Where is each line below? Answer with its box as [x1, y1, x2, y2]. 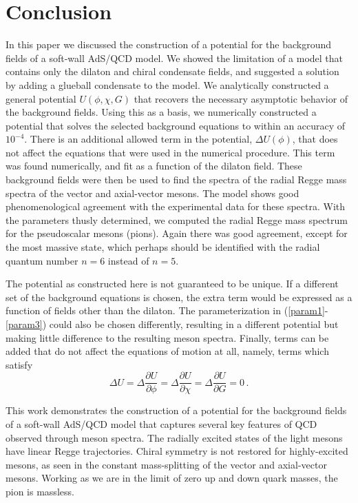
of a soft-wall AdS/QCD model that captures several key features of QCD [6, 417, 317, 431]
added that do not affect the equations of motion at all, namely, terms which [6, 344, 329, 358]
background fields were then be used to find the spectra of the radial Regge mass [6, 172, 347, 187]
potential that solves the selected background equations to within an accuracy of [6, 118, 346, 132]
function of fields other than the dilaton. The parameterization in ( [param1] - [6, 303, 328, 318]
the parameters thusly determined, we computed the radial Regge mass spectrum [6, 212, 348, 227]
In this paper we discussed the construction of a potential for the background [6, 37, 332, 52]
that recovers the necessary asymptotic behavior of [134, 91, 348, 105]
